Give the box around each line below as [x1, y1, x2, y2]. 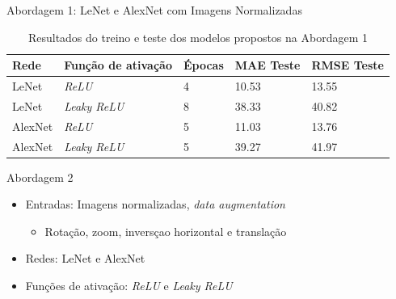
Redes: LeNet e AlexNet [25, 250, 145, 267]
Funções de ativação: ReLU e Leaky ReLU [25, 277, 233, 294]
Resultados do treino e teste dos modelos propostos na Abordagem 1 [27, 28, 368, 45]
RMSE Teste [311, 57, 384, 74]
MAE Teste [234, 57, 301, 74]
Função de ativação [64, 57, 172, 74]
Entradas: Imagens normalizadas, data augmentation [25, 196, 285, 213]
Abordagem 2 [6, 168, 74, 185]
